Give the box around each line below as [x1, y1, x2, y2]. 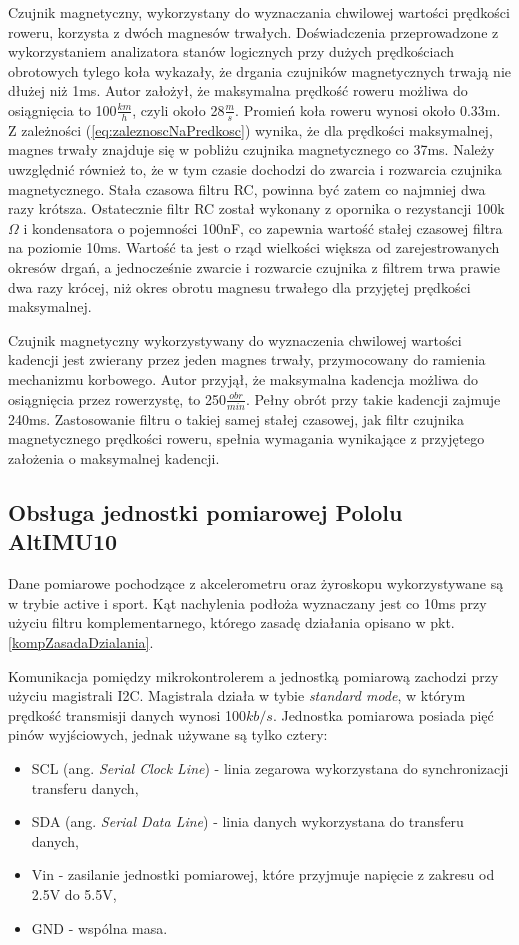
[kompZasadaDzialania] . [8, 631, 154, 652]
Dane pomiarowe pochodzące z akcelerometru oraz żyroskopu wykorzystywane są [8, 573, 504, 594]
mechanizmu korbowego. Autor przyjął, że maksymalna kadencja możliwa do [8, 368, 478, 389]
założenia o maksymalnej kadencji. [8, 448, 220, 469]
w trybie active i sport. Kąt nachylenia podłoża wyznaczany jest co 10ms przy [8, 592, 487, 613]
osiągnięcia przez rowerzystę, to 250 [8, 388, 227, 409]
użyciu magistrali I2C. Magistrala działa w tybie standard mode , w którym [8, 685, 466, 706]
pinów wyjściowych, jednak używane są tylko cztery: [8, 724, 328, 745]
